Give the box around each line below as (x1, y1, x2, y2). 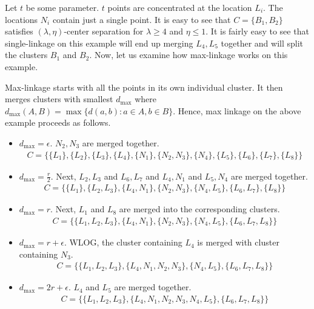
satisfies (5, 25, 33, 37)
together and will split (221, 36, 304, 49)
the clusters (5, 48, 48, 61)
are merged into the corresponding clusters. (119, 203, 280, 215)
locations (5, 13, 38, 25)
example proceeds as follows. (5, 116, 111, 129)
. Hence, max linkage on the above (173, 104, 301, 117)
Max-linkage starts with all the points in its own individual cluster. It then (5, 80, 283, 93)
